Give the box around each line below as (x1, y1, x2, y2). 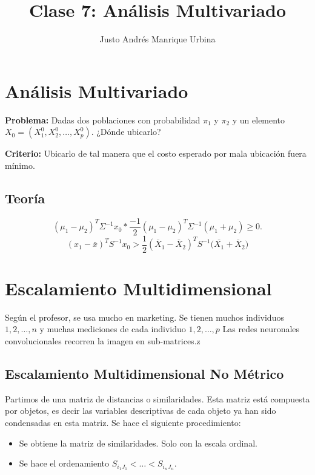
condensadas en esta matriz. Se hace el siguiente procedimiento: (5, 416, 241, 429)
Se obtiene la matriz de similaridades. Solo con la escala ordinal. (19, 436, 257, 449)
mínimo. (5, 159, 35, 171)
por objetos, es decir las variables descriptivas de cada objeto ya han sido (5, 404, 276, 417)
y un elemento (232, 113, 285, 126)
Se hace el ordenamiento (19, 457, 109, 470)
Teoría (5, 188, 45, 207)
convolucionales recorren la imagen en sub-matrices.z (5, 335, 201, 347)
